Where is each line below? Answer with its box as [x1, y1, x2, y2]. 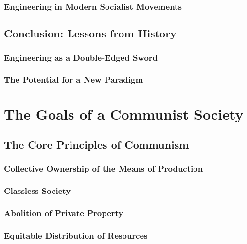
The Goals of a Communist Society [4, 104, 244, 123]
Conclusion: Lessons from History [4, 26, 176, 41]
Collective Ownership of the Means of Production [4, 162, 203, 174]
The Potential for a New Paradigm [4, 73, 143, 86]
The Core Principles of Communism [4, 137, 189, 152]
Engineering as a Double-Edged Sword [4, 51, 158, 63]
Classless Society [4, 185, 71, 197]
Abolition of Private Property [4, 207, 123, 219]
